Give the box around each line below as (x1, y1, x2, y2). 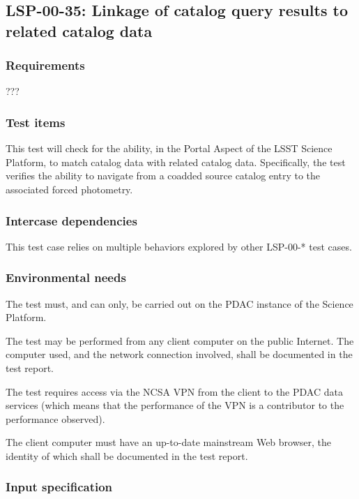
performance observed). (6, 411, 105, 426)
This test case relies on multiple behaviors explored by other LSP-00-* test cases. (6, 239, 352, 253)
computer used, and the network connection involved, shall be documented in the (6, 347, 353, 362)
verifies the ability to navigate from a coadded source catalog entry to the (6, 168, 321, 183)
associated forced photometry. (6, 181, 133, 196)
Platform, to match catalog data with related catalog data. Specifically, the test (6, 154, 346, 169)
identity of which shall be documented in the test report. (6, 448, 248, 463)
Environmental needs (6, 269, 126, 286)
